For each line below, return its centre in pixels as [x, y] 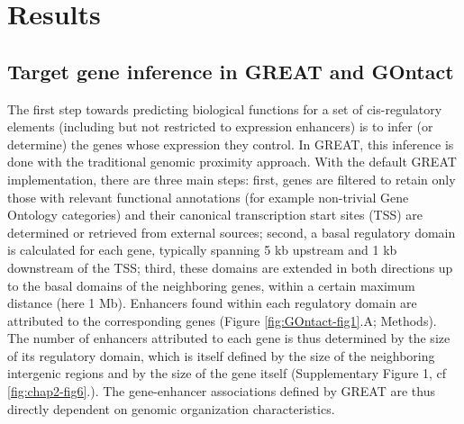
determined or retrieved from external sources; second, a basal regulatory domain [232, 232]
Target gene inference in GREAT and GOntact [231, 71]
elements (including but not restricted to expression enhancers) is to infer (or [220, 126]
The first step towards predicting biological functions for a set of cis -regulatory [225, 108]
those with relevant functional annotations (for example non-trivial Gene [208, 197]
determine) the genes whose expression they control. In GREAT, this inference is [231, 144]
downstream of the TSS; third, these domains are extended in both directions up [230, 267]
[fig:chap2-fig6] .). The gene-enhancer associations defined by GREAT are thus [221, 391]
